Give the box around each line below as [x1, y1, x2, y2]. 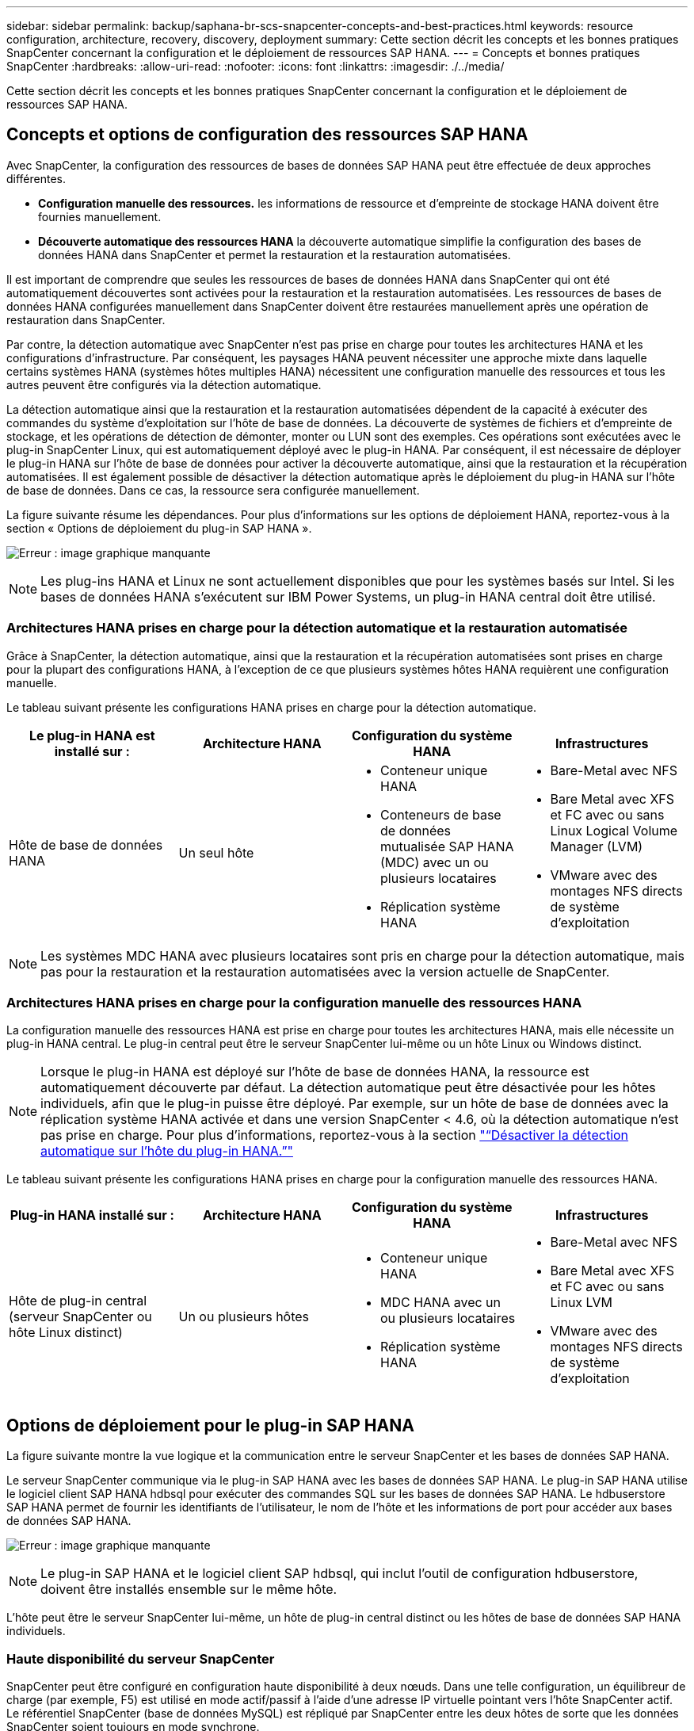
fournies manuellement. [38, 209, 162, 224]
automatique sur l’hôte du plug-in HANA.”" [40, 1143, 293, 1160]
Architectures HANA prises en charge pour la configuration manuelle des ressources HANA [6, 994, 582, 1011]
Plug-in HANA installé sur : [10, 1207, 174, 1224]
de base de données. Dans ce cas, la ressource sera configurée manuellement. [6, 483, 420, 497]
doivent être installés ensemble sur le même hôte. [40, 1581, 337, 1598]
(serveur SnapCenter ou [9, 1309, 152, 1325]
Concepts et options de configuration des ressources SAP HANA [6, 124, 528, 145]
